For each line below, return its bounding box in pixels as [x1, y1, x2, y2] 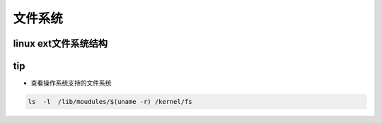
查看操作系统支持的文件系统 [30, 78, 112, 88]
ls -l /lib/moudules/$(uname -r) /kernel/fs [28, 98, 192, 106]
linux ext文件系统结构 [13, 37, 108, 49]
